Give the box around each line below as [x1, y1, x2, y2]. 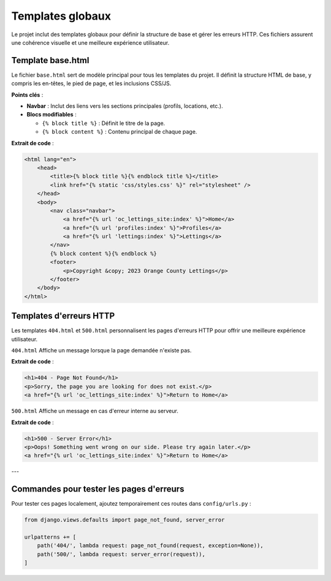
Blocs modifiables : [26, 111, 77, 118]
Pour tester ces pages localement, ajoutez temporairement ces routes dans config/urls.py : [11, 500, 251, 507]
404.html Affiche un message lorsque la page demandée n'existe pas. [11, 347, 192, 354]
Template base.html [11, 55, 89, 66]
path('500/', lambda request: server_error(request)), [37, 550, 205, 558]
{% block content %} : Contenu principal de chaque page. [42, 128, 197, 135]
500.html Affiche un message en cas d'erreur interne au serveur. [11, 408, 179, 415]
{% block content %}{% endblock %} [50, 250, 158, 257]
